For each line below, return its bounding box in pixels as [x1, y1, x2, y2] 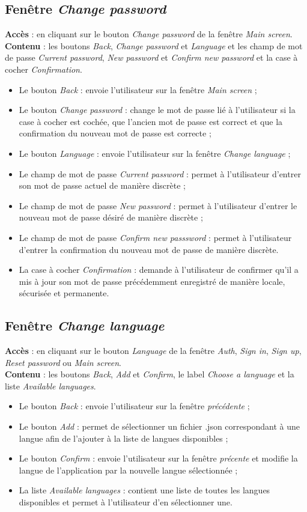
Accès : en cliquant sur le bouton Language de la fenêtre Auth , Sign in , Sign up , [5, 344, 302, 357]
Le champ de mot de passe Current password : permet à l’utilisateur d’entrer [19, 167, 301, 180]
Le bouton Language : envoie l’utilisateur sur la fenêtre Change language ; [19, 147, 291, 159]
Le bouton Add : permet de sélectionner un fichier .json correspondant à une [19, 420, 300, 433]
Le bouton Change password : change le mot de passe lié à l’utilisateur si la [19, 103, 296, 116]
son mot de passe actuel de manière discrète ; [19, 179, 186, 192]
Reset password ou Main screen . [5, 356, 121, 368]
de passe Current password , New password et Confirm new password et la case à [5, 51, 298, 64]
